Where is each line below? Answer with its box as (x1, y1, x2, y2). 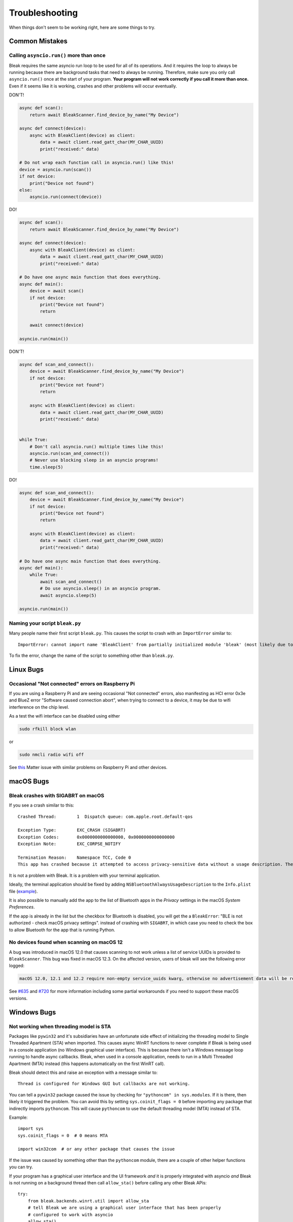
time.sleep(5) (29, 464, 63, 470)
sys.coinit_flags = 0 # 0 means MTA (18, 1133, 108, 1138)
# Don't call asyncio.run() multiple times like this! (29, 444, 164, 449)
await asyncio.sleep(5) (40, 592, 97, 598)
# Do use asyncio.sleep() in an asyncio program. (40, 586, 161, 591)
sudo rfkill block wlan (19, 726, 77, 732)
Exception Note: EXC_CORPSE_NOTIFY (18, 841, 121, 847)
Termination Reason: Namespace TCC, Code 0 (18, 855, 131, 860)
